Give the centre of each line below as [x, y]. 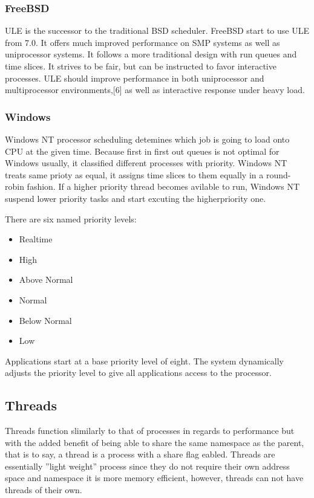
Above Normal [46, 280]
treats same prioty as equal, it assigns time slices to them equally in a [134, 174]
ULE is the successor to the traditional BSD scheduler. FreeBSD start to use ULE [157, 31]
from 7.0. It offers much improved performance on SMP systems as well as [142, 42]
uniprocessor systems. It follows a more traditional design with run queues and [151, 54]
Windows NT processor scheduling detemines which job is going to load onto [147, 139]
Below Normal [45, 320]
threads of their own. [44, 490]
